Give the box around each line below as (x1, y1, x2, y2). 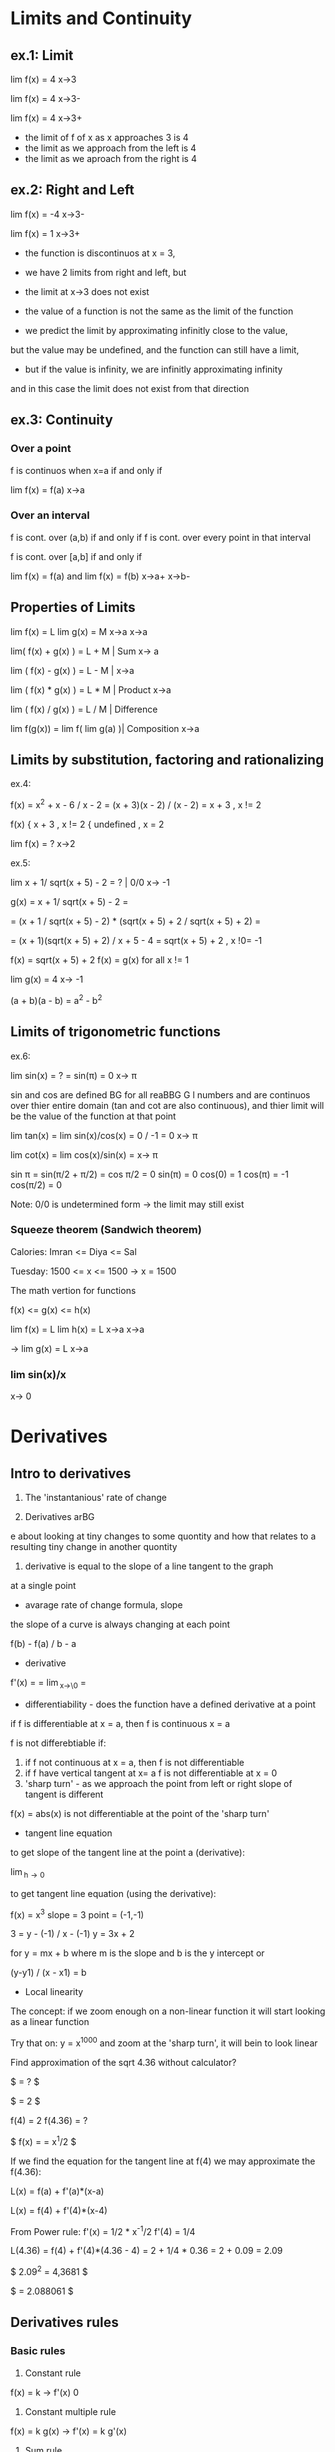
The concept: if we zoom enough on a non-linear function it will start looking (10, 2005, 326, 2017)
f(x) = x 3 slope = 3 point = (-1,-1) (10, 1907, 145, 1921)
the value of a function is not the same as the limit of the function (24, 305, 294, 317)
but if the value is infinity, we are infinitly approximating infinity (24, 363, 283, 375)
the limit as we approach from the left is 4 (24, 142, 197, 154)
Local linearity (24, 1986, 84, 1998)
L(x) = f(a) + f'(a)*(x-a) (10, 2185, 105, 2197)
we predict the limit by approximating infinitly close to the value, (24, 324, 288, 336)
